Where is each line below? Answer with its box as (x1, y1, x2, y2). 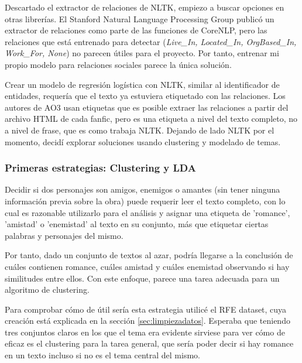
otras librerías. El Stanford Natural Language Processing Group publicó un (5, 12, 274, 25)
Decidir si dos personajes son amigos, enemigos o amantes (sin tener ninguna (5, 183, 280, 196)
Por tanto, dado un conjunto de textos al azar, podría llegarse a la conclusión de (5, 249, 293, 261)
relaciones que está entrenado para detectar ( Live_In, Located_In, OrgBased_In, (5, 35, 297, 47)
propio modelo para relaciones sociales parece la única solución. (5, 58, 232, 70)
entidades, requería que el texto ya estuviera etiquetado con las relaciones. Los (5, 90, 286, 102)
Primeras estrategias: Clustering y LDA (5, 160, 196, 175)
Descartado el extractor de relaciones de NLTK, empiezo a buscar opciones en (5, 1, 284, 13)
